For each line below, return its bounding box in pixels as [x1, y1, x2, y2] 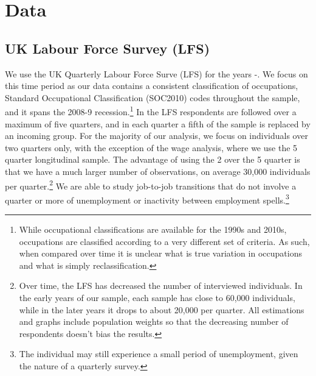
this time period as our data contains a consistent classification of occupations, [5, 79, 298, 92]
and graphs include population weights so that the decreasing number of [19, 315, 289, 328]
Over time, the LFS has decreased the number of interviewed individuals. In [19, 279, 303, 292]
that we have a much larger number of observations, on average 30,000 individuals [5, 165, 311, 177]
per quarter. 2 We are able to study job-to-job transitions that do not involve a [5, 177, 297, 192]
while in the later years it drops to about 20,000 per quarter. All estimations [19, 303, 304, 316]
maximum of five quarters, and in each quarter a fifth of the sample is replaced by [5, 117, 311, 130]
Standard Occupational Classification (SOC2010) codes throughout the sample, [5, 91, 300, 104]
